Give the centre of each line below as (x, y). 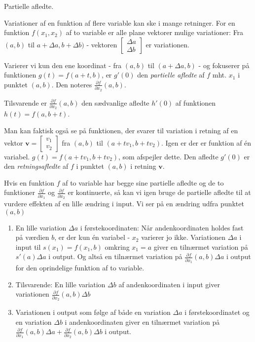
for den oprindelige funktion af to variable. (80, 268)
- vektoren (102, 44)
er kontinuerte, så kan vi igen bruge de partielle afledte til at (159, 192)
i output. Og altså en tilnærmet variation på (115, 256)
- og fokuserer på (224, 65)
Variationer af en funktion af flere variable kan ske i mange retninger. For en (120, 22)
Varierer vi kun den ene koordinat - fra (63, 65)
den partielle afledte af (171, 75)
